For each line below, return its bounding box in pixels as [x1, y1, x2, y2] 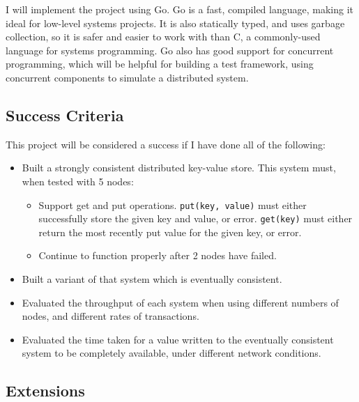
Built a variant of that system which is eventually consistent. [22, 272, 282, 286]
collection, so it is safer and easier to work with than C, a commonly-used [6, 29, 321, 44]
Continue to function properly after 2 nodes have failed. [38, 248, 277, 263]
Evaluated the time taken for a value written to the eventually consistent [22, 332, 334, 346]
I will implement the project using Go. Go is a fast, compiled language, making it [6, 2, 354, 16]
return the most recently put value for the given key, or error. [38, 224, 302, 239]
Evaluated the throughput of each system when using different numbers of [22, 295, 339, 309]
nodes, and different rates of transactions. [22, 309, 199, 323]
